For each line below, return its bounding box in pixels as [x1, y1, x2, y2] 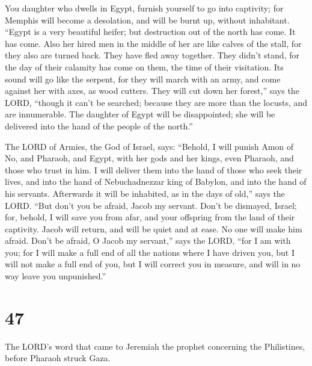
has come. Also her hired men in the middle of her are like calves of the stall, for [5, 37, 302, 49]
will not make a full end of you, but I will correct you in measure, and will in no [5, 258, 301, 270]
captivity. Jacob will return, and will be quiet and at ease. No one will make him [5, 222, 302, 235]
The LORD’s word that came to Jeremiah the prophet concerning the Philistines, [5, 340, 305, 352]
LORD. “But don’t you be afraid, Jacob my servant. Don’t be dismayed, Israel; [5, 199, 297, 211]
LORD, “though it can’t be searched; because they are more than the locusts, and [5, 96, 308, 108]
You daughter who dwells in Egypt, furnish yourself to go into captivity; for [5, 2, 284, 14]
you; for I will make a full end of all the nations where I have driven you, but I [5, 246, 295, 258]
